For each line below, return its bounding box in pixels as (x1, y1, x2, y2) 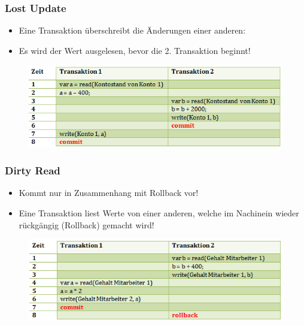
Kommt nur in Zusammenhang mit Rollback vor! (19, 186, 199, 199)
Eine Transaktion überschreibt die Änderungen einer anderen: (19, 24, 246, 37)
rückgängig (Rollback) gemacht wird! (19, 218, 154, 231)
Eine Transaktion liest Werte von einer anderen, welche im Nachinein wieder (19, 206, 299, 219)
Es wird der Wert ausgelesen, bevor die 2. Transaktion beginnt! (19, 44, 251, 56)
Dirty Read (5, 163, 60, 178)
